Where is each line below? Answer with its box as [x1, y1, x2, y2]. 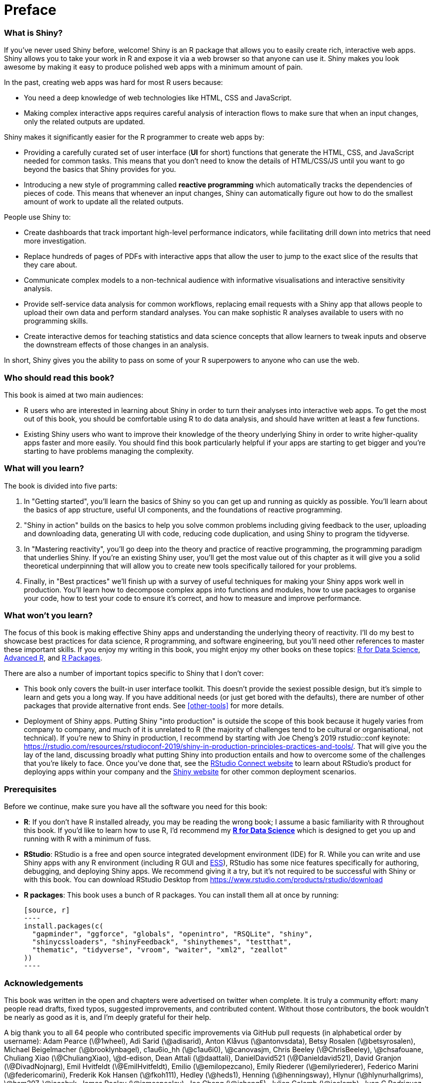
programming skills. [24, 317, 88, 326]
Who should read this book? [4, 372, 114, 383]
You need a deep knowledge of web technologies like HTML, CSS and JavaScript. [24, 93, 292, 102]
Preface [4, 1, 57, 18]
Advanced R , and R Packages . [4, 654, 103, 663]
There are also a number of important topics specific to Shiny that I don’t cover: [4, 669, 264, 678]
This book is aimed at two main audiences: [4, 390, 144, 399]
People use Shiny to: [4, 213, 71, 222]
